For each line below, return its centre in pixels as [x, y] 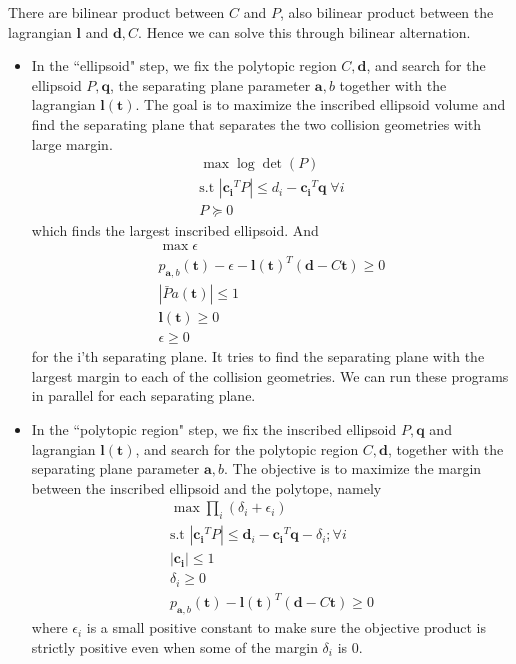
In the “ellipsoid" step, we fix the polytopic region [184, 65]
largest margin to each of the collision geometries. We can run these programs [270, 375]
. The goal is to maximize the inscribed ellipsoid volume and [320, 104]
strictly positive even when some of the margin [174, 646]
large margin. [72, 143]
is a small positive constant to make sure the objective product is [286, 627]
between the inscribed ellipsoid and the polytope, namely [206, 487]
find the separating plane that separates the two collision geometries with [256, 123]
